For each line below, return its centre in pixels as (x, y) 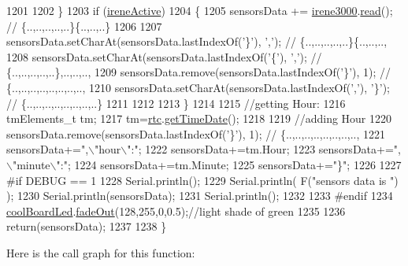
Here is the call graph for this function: (101, 252)
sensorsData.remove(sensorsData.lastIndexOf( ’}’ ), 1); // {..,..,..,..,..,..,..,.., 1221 (196, 133)
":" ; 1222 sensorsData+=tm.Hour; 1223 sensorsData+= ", (264, 149)
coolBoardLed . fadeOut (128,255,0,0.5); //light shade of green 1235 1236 (176, 211)
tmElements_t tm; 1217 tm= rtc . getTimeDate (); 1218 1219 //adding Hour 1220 (199, 118)
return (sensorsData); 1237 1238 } (87, 226)
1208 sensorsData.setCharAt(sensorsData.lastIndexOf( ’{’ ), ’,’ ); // (164, 56)
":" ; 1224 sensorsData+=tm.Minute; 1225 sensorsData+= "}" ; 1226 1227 (229, 164)
